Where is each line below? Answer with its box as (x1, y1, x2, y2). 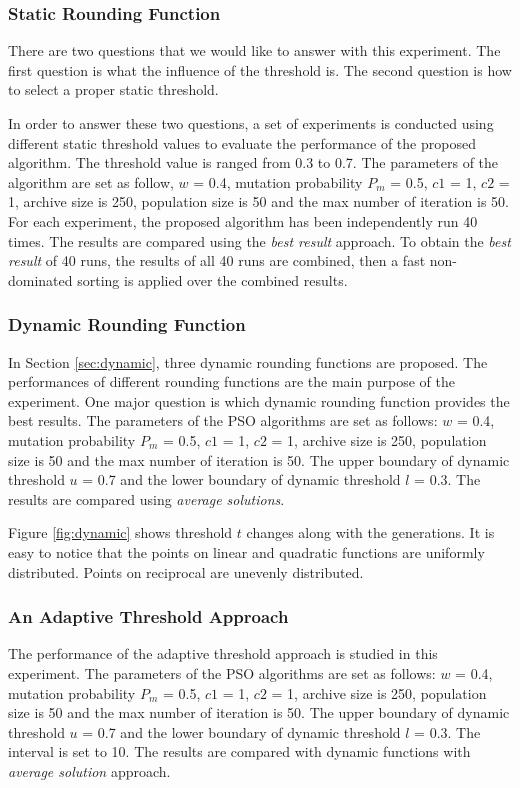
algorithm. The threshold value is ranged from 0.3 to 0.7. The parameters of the (8, 152, 499, 173)
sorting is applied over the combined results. (77, 269, 348, 290)
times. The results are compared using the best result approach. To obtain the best (8, 230, 511, 251)
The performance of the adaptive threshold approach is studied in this (8, 643, 438, 664)
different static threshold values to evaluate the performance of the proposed (8, 132, 476, 153)
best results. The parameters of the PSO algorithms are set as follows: (8, 410, 438, 431)
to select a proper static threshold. (8, 79, 219, 100)
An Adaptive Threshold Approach (8, 604, 289, 629)
